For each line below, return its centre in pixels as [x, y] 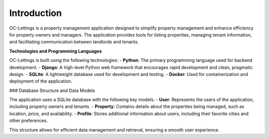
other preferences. [28, 120]
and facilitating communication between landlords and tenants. [74, 42]
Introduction [35, 13]
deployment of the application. [41, 81]
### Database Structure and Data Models [52, 90]
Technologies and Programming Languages [55, 51]
